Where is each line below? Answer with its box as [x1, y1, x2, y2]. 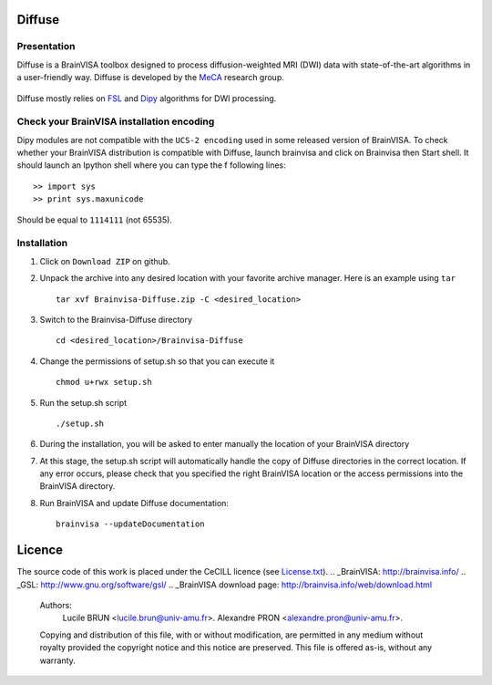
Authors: [39, 599, 72, 610]
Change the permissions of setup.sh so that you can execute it [39, 356, 275, 367]
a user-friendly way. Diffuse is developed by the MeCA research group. [16, 72, 284, 83]
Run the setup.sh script [39, 397, 128, 408]
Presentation [16, 40, 76, 53]
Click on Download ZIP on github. [39, 255, 170, 266]
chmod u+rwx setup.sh [56, 377, 152, 388]
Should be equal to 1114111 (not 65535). [16, 214, 173, 225]
